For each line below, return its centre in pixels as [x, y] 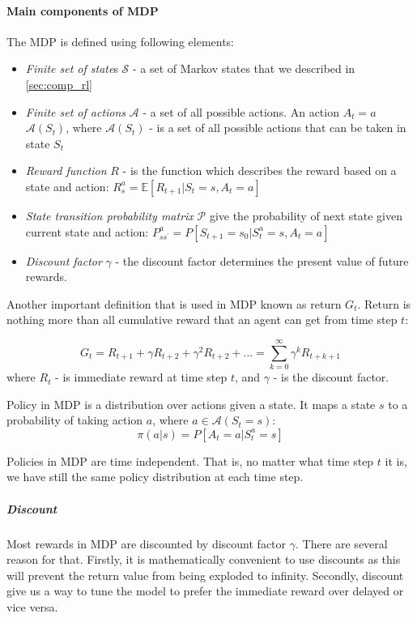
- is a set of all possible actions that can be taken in [278, 128]
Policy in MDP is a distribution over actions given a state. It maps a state [191, 404]
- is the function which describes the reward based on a [260, 170]
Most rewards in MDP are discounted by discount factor [147, 543]
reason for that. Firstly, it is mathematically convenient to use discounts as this [204, 559]
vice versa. [32, 606]
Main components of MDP [83, 10]
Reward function [66, 170]
